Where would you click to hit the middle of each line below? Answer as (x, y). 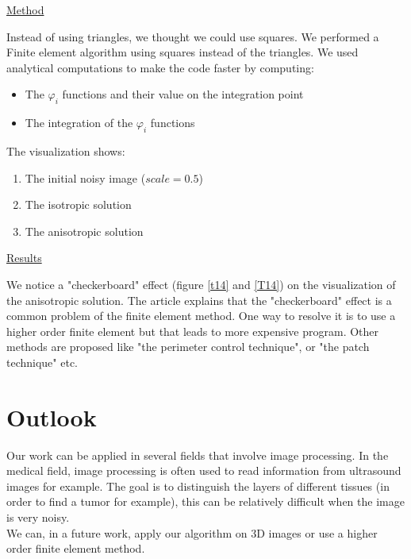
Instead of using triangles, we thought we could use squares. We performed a (193, 36)
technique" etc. (42, 362)
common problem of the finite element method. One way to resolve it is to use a (201, 316)
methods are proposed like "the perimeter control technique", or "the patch (188, 347)
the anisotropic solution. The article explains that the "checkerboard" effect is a (199, 300)
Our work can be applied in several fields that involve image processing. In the (198, 455)
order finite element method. (76, 548)
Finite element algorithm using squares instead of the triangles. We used (182, 52)
